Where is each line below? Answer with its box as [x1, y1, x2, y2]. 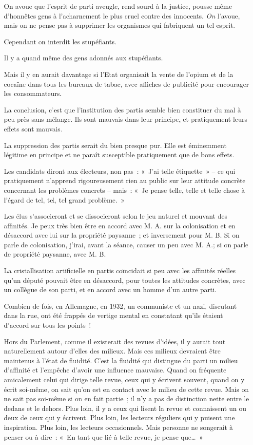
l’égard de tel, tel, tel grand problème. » [4, 194, 125, 204]
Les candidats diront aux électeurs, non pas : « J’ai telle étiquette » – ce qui [4, 166, 235, 176]
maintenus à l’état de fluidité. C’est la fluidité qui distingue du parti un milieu [4, 355, 238, 365]
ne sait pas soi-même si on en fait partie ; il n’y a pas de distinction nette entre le [4, 393, 249, 404]
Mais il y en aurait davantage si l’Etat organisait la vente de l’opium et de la [4, 69, 234, 79]
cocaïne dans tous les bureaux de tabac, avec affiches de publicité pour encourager [4, 78, 249, 89]
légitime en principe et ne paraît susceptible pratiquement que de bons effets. [4, 149, 234, 160]
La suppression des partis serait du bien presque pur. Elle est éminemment [4, 140, 227, 150]
